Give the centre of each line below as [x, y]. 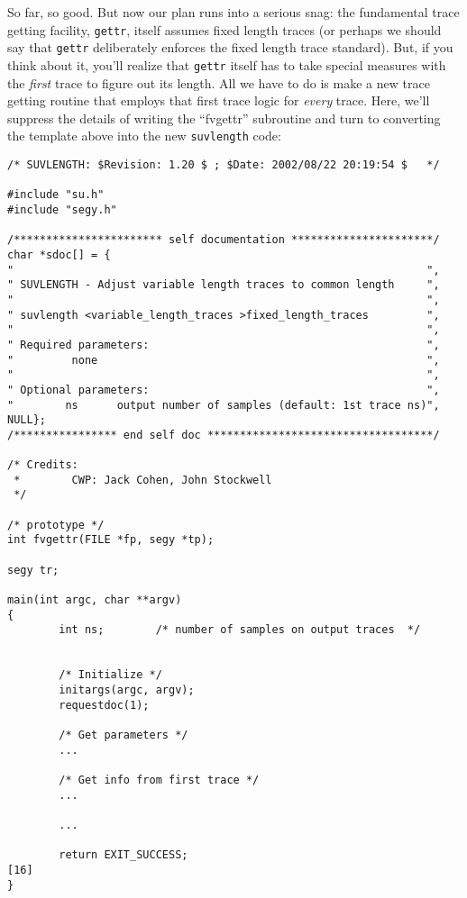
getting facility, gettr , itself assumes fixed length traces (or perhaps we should [224, 29]
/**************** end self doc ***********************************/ [224, 435]
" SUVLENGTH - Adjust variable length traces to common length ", [224, 285]
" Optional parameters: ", [224, 390]
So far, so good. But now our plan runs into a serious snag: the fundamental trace [233, 12]
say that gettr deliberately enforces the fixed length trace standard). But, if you [230, 47]
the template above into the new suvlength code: [144, 136]
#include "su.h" [56, 195]
